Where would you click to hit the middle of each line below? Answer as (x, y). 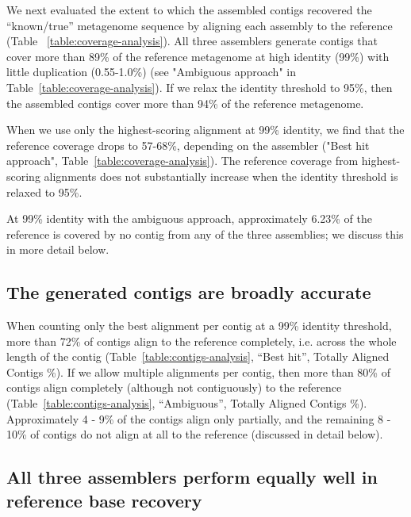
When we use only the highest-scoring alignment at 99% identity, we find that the (205, 130)
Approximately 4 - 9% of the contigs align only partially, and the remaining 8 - (199, 418)
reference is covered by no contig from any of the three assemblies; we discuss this (205, 234)
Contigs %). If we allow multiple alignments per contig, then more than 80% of (198, 371)
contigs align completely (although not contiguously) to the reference (174, 387)
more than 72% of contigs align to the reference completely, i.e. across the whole (202, 341)
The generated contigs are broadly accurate (189, 292)
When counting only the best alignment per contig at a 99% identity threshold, (199, 326)
